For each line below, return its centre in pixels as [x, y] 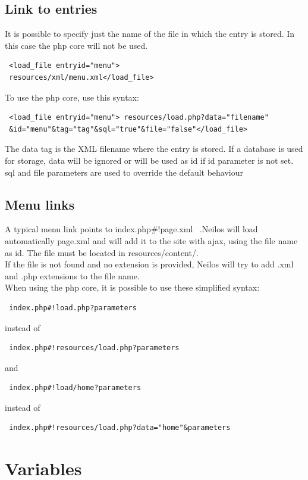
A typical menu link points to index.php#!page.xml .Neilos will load [131, 229]
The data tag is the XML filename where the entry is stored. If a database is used [154, 149]
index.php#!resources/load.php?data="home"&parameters [120, 428]
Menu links [40, 204]
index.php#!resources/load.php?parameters [94, 348]
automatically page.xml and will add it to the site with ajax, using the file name [151, 240]
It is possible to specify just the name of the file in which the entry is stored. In [150, 34]
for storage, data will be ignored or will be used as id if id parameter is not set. [149, 160]
